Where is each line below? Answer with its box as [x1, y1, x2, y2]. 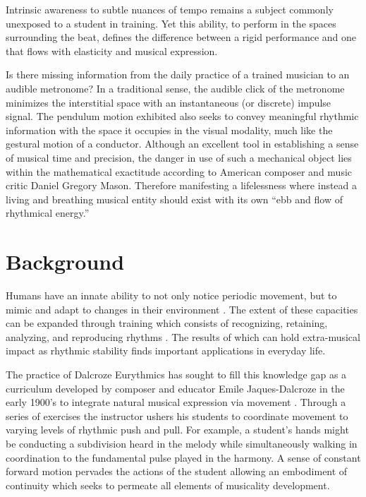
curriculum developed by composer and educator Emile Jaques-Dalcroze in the [6, 381, 345, 395]
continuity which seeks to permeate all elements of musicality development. [6, 477, 330, 492]
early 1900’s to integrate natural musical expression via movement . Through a [6, 395, 346, 409]
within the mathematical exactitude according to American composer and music [6, 164, 353, 179]
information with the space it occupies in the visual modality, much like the [6, 122, 333, 137]
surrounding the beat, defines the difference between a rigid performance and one [6, 30, 357, 44]
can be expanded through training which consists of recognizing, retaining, [6, 316, 328, 330]
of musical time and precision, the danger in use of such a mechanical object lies [6, 150, 352, 164]
